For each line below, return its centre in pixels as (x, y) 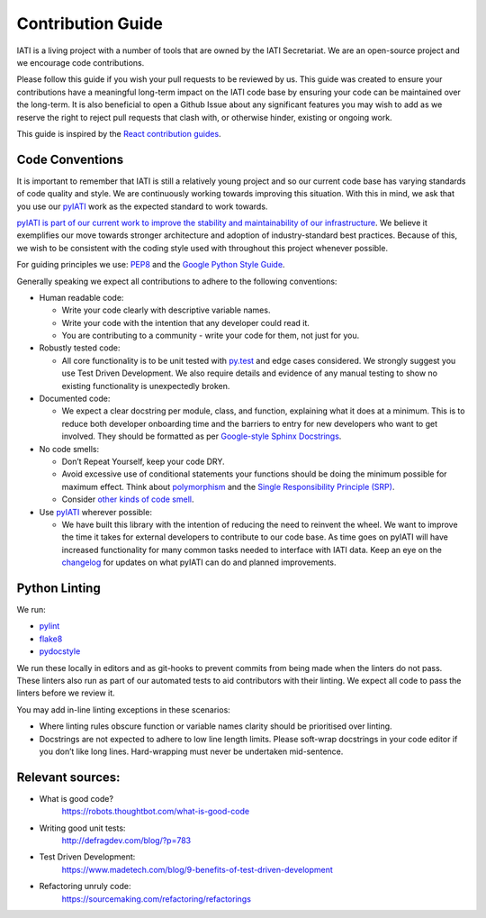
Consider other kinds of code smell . (128, 499)
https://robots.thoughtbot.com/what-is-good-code (156, 812)
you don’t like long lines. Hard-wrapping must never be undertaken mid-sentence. (191, 751)
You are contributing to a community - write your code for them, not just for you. (211, 336)
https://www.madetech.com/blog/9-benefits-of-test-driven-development (197, 869)
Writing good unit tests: (82, 828)
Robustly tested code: (80, 348)
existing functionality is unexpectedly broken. (146, 386)
